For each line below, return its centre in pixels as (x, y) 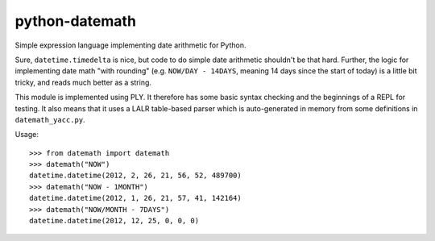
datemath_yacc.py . (50, 119)
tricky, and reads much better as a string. (83, 82)
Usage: (27, 135)
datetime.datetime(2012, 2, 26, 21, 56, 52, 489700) (135, 176)
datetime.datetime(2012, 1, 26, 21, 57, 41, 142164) (135, 198)
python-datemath (76, 21)
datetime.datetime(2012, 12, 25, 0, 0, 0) (114, 221)
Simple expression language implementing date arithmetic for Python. (130, 45)
